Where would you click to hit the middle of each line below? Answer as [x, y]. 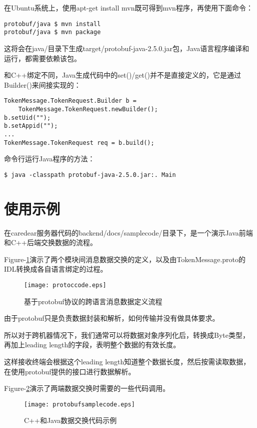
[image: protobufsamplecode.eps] [79, 404]
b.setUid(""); [27, 118]
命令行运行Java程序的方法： [49, 159]
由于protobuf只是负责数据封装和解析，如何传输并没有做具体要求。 [112, 318]
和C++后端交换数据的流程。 [50, 242]
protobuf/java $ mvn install [52, 24]
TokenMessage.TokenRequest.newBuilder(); [88, 109]
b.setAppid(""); [31, 126]
